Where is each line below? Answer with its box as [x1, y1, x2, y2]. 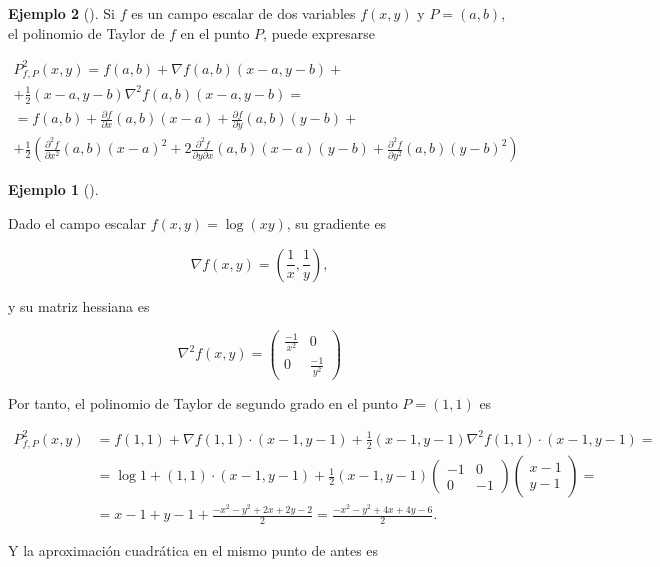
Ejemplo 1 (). [8, 179, 99, 200]
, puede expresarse [263, 22, 375, 43]
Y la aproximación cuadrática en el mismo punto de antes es [8, 539, 379, 560]
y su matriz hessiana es [8, 295, 150, 316]
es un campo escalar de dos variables [131, 3, 356, 23]
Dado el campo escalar [8, 213, 146, 234]
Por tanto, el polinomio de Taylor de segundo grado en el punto [8, 392, 398, 413]
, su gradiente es [286, 213, 387, 234]
